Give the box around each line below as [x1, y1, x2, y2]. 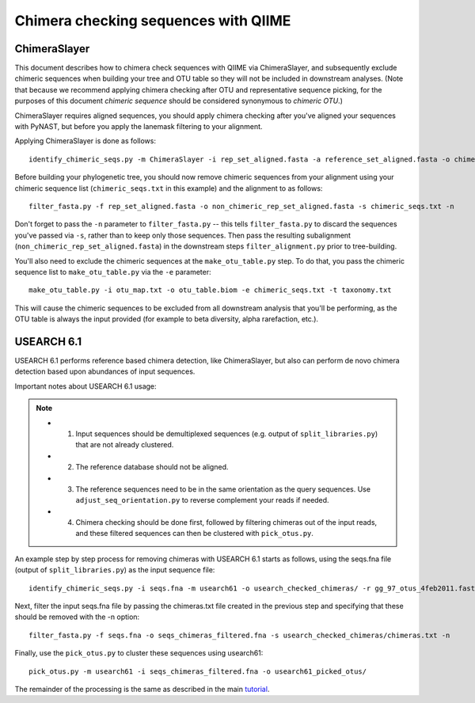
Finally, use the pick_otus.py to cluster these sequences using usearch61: [14, 648, 264, 658]
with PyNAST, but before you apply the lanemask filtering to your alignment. [14, 122, 263, 131]
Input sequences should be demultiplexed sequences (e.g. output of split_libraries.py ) [75, 428, 378, 439]
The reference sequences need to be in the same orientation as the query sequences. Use [75, 484, 371, 494]
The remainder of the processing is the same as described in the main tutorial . [14, 684, 270, 693]
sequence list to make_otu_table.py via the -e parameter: [14, 267, 211, 276]
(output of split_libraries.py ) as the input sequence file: [14, 565, 215, 575]
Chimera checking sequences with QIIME [14, 12, 291, 29]
